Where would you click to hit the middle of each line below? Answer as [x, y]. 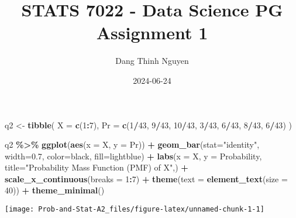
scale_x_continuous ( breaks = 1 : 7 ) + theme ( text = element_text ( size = [146, 178]
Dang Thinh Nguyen [152, 61]
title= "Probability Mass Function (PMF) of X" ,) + [97, 167]
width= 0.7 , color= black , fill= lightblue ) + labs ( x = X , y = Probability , [133, 156]
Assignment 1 [152, 33]
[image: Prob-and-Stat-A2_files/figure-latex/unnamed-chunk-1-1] [135, 210]
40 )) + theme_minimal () [55, 190]
